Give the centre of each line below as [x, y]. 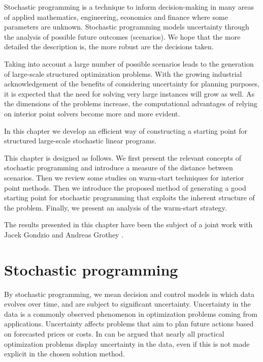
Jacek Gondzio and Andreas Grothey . [64, 234]
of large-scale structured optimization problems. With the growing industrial [123, 73]
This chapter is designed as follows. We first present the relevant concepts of [123, 157]
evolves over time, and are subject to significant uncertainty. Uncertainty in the [127, 304]
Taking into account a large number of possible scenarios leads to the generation [129, 63]
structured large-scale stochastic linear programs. [80, 141]
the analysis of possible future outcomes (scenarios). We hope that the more [122, 36]
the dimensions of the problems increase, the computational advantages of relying [131, 103]
